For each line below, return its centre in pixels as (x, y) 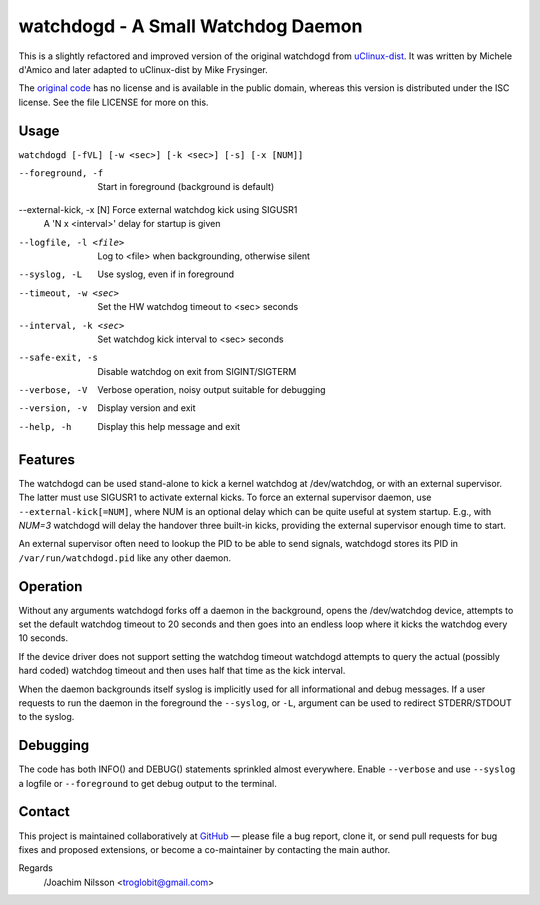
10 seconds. (43, 638)
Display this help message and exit (169, 426)
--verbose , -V (53, 390)
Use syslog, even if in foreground (166, 274)
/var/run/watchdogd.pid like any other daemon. (125, 557)
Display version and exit (146, 408)
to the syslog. (46, 717)
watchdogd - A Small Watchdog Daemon (190, 26)
